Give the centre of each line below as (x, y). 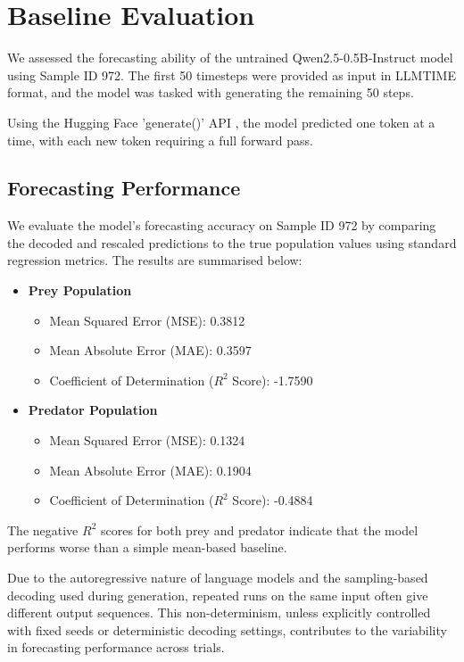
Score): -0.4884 (273, 500)
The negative (43, 530)
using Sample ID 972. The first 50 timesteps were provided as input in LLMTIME (232, 74)
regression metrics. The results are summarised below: (155, 260)
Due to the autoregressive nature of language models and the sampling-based (218, 578)
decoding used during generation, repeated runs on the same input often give (218, 595)
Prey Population (80, 290)
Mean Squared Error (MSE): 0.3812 (147, 320)
